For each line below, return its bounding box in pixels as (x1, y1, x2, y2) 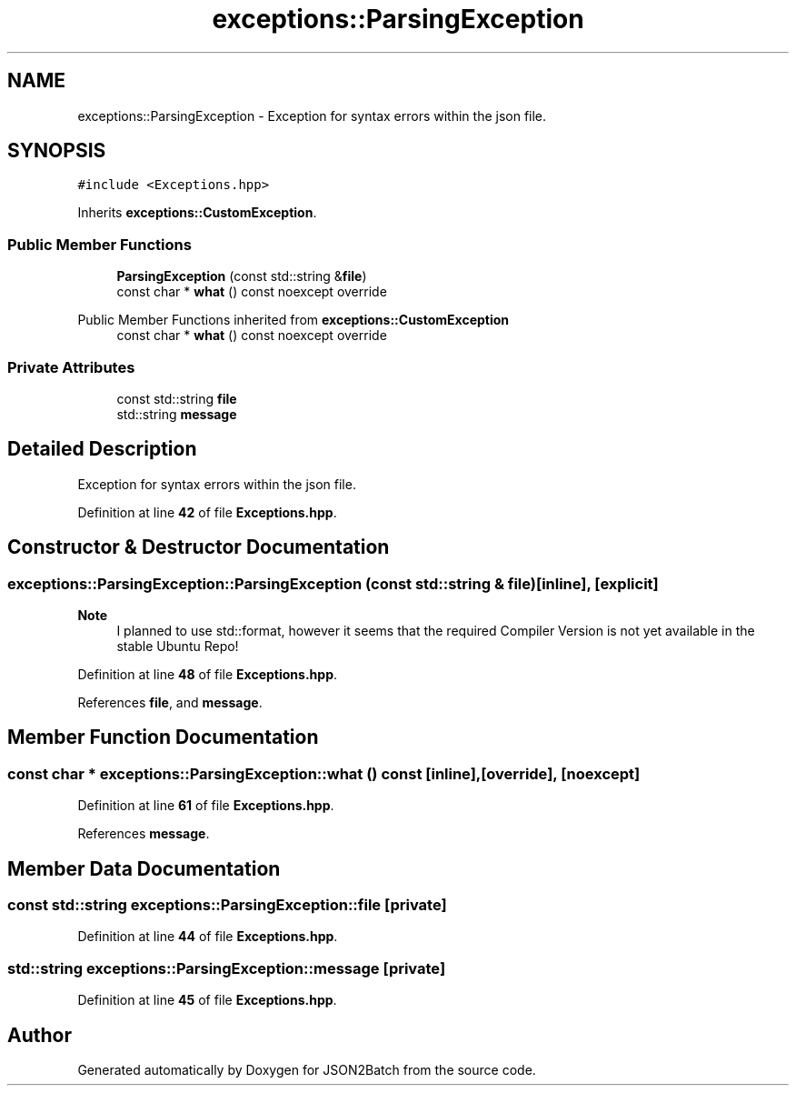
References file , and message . (77, 695, 263, 710)
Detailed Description (7, 437, 197, 461)
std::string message (116, 406, 237, 422)
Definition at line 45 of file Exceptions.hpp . (77, 992, 337, 1008)
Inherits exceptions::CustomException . (77, 205, 317, 221)
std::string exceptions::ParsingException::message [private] (7, 958, 446, 978)
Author (7, 1023, 72, 1047)
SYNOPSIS (7, 139, 106, 163)
